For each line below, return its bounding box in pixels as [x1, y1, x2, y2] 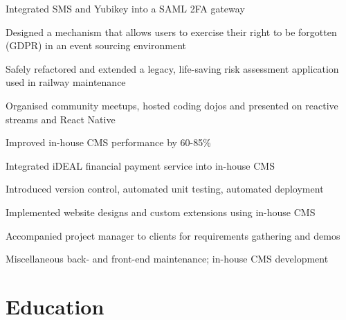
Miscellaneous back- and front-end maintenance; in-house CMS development [6, 251, 329, 266]
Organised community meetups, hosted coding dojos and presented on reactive [6, 98, 338, 112]
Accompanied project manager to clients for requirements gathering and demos [6, 228, 340, 242]
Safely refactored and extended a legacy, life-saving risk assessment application [6, 61, 339, 75]
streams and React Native [6, 112, 116, 126]
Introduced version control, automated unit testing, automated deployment [6, 181, 324, 196]
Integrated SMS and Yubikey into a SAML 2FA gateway [6, 1, 245, 15]
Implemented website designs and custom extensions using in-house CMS [6, 204, 316, 219]
